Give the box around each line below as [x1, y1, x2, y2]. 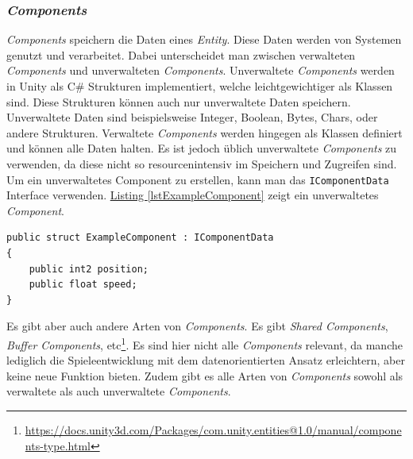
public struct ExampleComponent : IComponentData [6, 232, 274, 244]
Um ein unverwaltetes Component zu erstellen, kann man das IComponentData [6, 171, 389, 187]
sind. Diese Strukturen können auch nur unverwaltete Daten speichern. [6, 93, 351, 110]
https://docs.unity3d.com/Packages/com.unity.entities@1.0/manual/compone [25, 422, 402, 438]
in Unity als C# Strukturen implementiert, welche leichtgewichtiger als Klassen [6, 78, 393, 94]
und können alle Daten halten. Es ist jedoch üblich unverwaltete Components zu [6, 140, 397, 156]
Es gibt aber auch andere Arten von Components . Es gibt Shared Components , [6, 318, 388, 334]
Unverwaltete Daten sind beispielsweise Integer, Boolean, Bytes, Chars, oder [6, 109, 378, 125]
